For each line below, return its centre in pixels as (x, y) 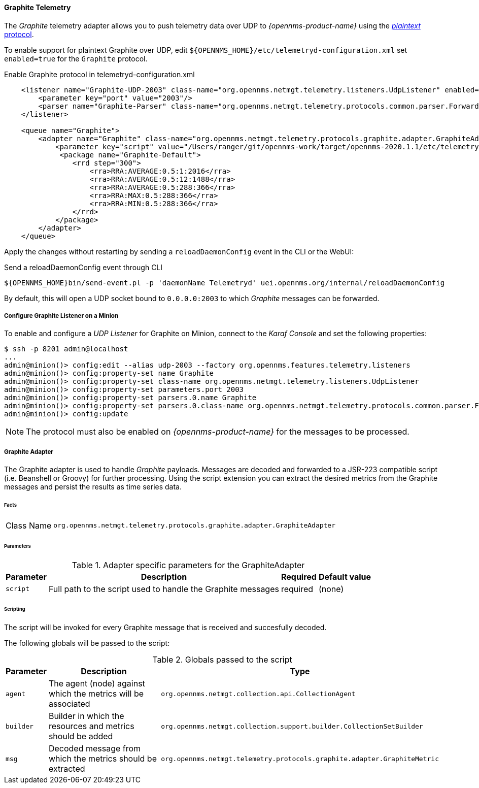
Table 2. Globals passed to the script (222, 660)
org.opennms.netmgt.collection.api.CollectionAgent (258, 694)
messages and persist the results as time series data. (93, 487)
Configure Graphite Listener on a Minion (61, 316)
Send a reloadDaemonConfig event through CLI (83, 267)
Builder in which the (86, 716)
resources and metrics (91, 726)
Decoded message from (95, 749)
